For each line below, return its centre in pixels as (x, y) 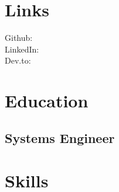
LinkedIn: (22, 49)
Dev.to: (18, 60)
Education (47, 101)
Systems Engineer (60, 137)
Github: (19, 38)
